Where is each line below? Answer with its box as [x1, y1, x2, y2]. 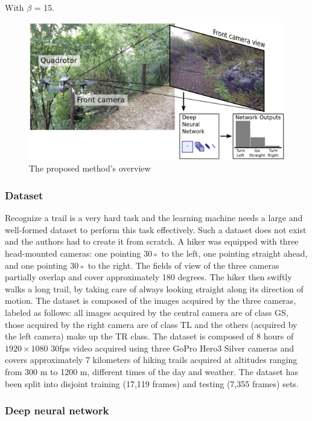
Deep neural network [5, 403, 109, 418]
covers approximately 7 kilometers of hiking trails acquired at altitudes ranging [5, 353, 298, 366]
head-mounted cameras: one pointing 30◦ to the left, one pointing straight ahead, [5, 246, 308, 259]
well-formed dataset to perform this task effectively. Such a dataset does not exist [5, 223, 307, 236]
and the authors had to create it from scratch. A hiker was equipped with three [5, 235, 299, 248]
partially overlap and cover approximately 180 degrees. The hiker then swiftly [5, 271, 292, 283]
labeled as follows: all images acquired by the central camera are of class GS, [5, 306, 288, 318]
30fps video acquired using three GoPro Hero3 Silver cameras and [51, 341, 294, 354]
